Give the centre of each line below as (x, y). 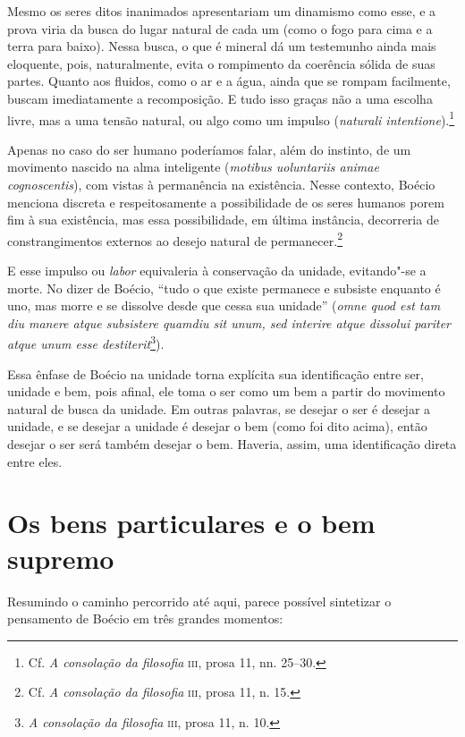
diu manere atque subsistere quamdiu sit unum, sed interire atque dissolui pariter (229, 322)
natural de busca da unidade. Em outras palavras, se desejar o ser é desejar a (219, 408)
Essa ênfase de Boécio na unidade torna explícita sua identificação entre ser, (216, 373)
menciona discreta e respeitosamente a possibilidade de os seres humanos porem (226, 202)
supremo (61, 558)
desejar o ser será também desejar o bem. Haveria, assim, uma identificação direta (232, 444)
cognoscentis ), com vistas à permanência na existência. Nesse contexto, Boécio (221, 184)
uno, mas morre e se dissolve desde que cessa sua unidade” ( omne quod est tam (224, 305)
